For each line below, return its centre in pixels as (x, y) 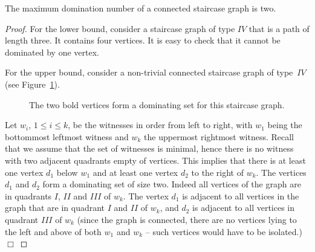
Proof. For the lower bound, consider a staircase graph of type (120, 28)
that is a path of (279, 28)
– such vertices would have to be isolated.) (224, 231)
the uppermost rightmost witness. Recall (219, 136)
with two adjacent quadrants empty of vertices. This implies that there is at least (155, 160)
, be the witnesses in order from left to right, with (160, 125)
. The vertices (281, 172)
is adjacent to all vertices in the (241, 195)
